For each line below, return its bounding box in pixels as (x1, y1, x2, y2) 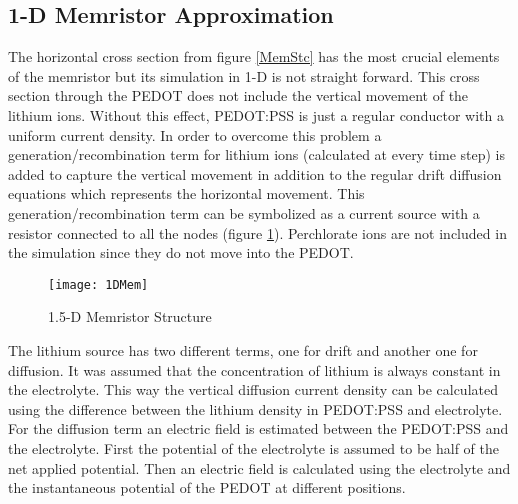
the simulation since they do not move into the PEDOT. (8, 242, 354, 263)
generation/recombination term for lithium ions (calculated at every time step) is (8, 144, 506, 165)
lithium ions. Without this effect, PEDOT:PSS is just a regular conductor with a (8, 104, 504, 125)
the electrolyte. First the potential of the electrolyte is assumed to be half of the (8, 437, 499, 458)
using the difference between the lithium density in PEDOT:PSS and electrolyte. (8, 398, 503, 419)
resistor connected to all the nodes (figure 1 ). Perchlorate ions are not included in (8, 222, 507, 243)
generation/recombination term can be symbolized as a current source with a (8, 202, 480, 223)
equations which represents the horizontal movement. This (8, 183, 365, 204)
